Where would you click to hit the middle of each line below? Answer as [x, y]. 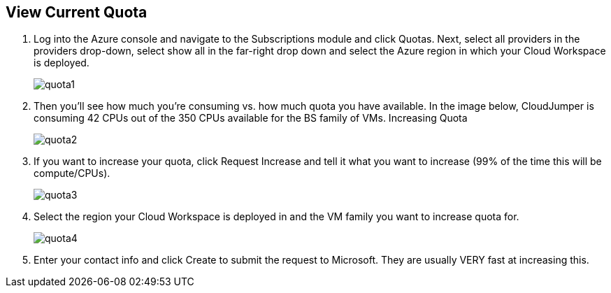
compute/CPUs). [72, 173]
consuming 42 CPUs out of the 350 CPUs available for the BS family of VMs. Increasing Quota [251, 118]
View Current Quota [77, 12]
